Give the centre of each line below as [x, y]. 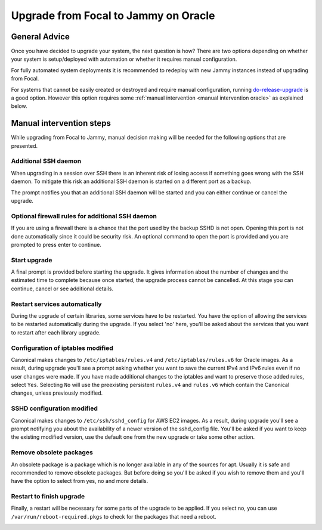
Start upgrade [32, 260]
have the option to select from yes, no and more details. [80, 481]
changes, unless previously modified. [57, 393]
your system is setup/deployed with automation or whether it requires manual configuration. [124, 59]
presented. [24, 145]
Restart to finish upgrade [48, 497]
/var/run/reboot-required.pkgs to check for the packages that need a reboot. [114, 516]
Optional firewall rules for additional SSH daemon [84, 216]
